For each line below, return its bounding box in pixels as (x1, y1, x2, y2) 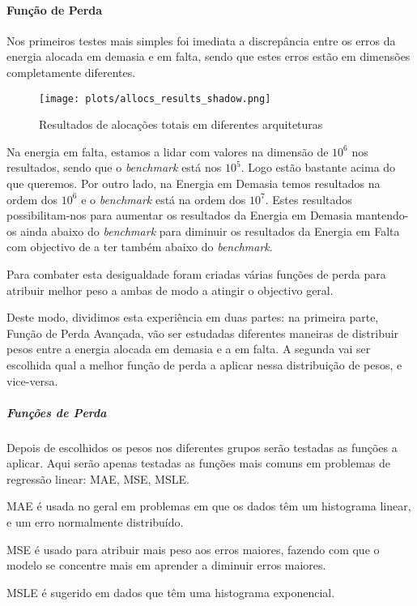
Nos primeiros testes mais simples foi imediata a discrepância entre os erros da (6, 32, 396, 49)
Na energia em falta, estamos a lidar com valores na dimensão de (6, 143, 329, 160)
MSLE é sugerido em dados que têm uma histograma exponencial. (6, 583, 335, 600)
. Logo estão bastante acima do (240, 159, 396, 176)
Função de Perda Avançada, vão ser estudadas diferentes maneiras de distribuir (6, 324, 399, 341)
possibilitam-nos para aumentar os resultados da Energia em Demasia (6, 207, 352, 224)
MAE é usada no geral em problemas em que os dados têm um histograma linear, (6, 497, 411, 514)
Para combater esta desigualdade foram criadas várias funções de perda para (6, 265, 386, 282)
